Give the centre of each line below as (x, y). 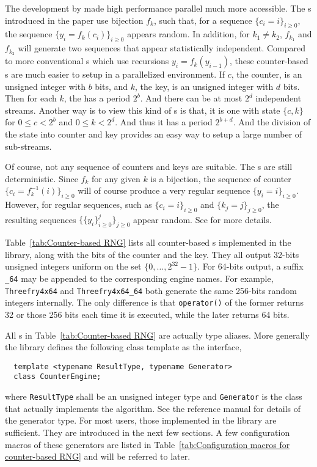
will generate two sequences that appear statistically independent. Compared (162, 48)
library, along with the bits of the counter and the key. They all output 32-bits (152, 254)
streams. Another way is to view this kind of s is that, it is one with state (143, 110)
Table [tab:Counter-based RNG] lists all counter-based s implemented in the (148, 242)
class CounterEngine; (57, 377)
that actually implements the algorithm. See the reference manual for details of (153, 408)
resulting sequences (41, 219)
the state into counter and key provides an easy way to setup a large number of (154, 134)
